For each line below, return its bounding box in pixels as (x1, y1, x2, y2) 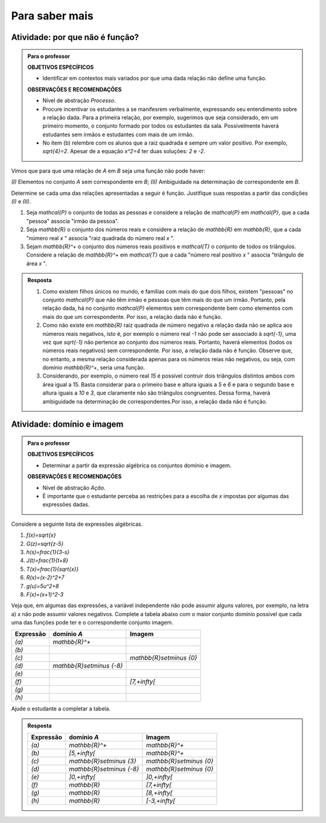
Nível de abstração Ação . (42, 484, 106, 491)
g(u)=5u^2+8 (26, 582, 59, 589)
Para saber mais (11, 9, 94, 22)
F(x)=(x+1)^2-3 (26, 591, 63, 598)
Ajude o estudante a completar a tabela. (11, 705, 111, 712)
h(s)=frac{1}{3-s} (26, 548, 70, 556)
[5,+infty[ (68, 749, 96, 758)
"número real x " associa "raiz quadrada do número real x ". (26, 234, 174, 241)
